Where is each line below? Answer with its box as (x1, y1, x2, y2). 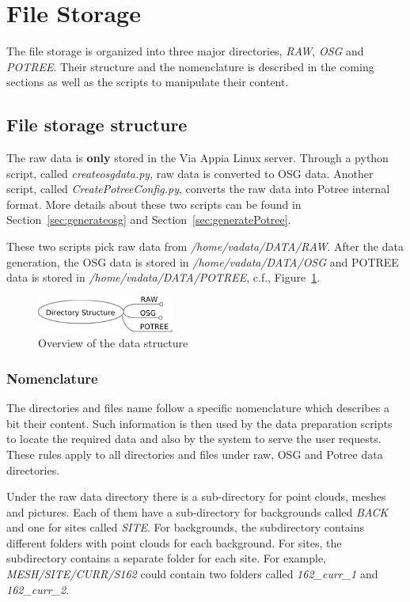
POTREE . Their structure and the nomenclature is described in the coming (6, 58, 374, 74)
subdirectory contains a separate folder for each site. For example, (6, 550, 327, 566)
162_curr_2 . (6, 581, 70, 597)
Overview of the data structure (38, 335, 188, 351)
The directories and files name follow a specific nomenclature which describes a (6, 399, 389, 416)
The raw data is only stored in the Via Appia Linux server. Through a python (6, 150, 389, 166)
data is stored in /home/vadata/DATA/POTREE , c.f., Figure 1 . (6, 269, 321, 286)
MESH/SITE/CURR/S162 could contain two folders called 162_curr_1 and (6, 566, 378, 582)
